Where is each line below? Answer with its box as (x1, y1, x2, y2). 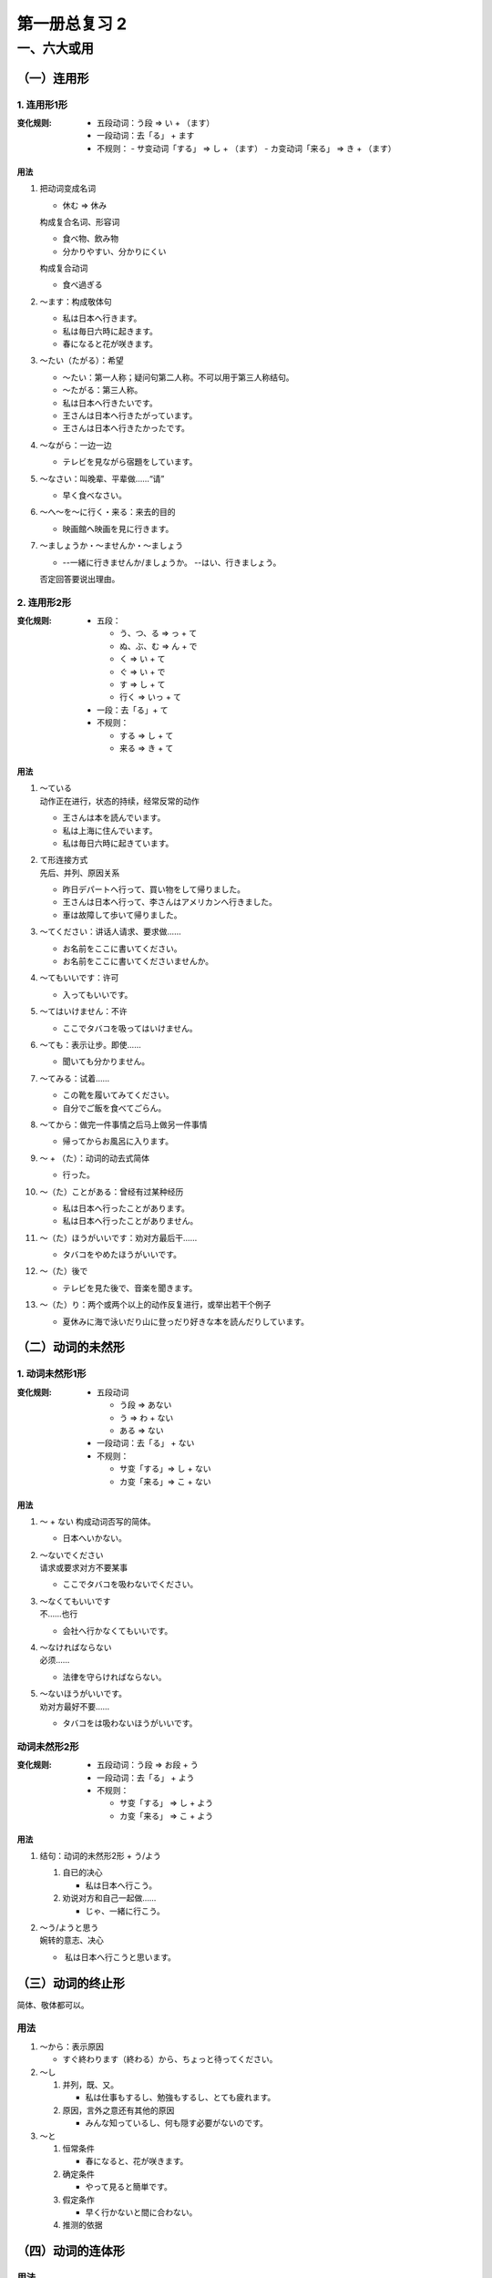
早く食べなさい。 (62, 489, 127, 500)
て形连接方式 (39, 855, 88, 866)
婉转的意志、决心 (39, 1934, 104, 1945)
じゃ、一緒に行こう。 (85, 1905, 166, 1916)
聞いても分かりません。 (62, 1056, 150, 1067)
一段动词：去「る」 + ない (97, 1438, 195, 1449)
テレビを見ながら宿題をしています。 (62, 457, 198, 467)
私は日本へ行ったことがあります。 (62, 1203, 190, 1214)
